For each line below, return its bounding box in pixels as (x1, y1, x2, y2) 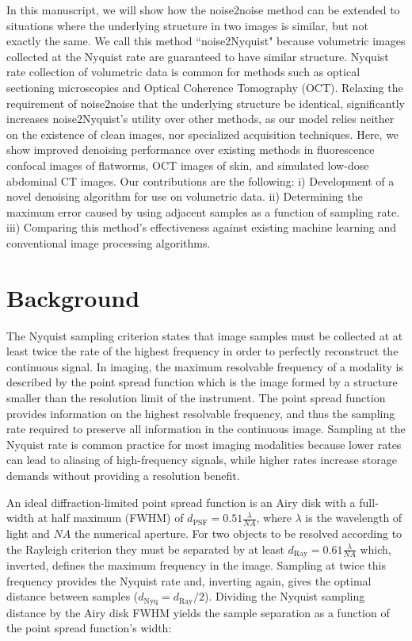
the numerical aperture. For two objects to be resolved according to (74, 524, 402, 541)
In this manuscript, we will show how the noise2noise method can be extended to (6, 2, 400, 17)
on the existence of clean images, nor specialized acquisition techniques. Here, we (6, 125, 399, 142)
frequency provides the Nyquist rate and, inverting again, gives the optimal (6, 572, 372, 589)
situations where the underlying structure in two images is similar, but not (6, 17, 368, 33)
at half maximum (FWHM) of (37, 509, 184, 526)
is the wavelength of (305, 509, 402, 526)
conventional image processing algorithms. (6, 234, 211, 251)
